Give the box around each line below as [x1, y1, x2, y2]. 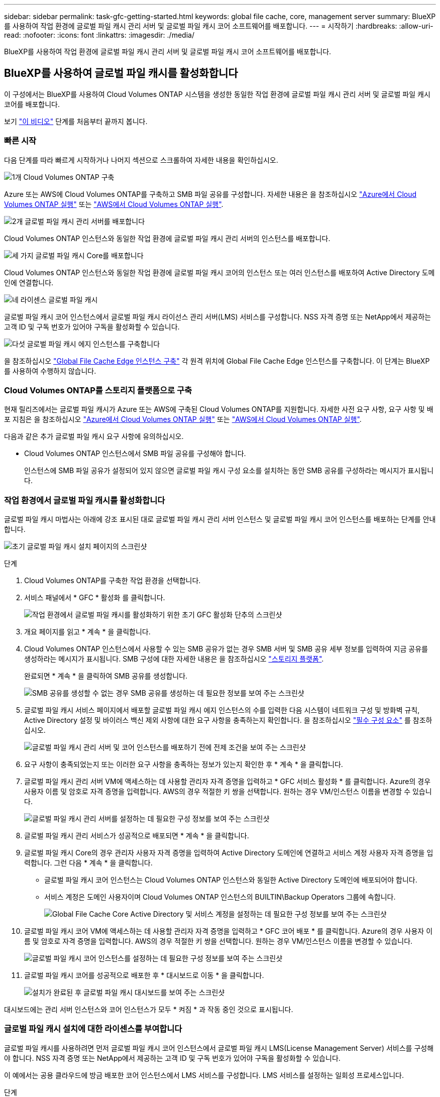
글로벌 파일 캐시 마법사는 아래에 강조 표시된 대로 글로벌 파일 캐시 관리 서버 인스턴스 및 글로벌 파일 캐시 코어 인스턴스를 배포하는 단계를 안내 [4, 515, 436, 524]
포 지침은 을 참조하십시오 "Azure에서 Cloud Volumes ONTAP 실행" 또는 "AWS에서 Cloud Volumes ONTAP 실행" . [4, 415, 362, 424]
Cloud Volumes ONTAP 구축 [23, 172, 115, 181]
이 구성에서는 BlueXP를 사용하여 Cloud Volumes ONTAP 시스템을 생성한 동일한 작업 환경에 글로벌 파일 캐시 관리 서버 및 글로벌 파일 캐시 [4, 89, 430, 98]
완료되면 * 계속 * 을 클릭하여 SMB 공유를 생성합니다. [24, 672, 188, 681]
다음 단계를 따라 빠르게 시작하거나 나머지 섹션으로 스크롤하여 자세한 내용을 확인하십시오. [4, 155, 278, 164]
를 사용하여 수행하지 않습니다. [4, 366, 96, 375]
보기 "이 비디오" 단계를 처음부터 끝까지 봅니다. [4, 117, 148, 126]
